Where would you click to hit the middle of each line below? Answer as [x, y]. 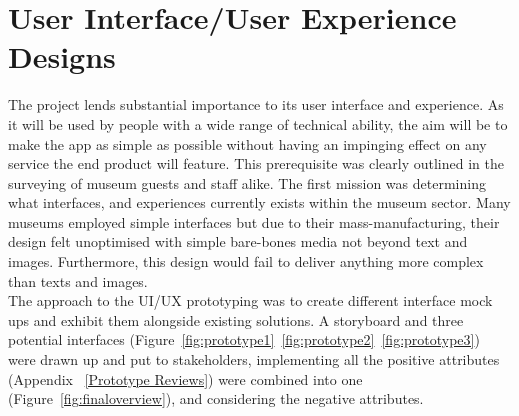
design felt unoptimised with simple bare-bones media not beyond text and [238, 241]
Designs [62, 56]
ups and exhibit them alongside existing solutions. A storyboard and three [236, 319]
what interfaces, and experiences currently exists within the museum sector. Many [259, 202]
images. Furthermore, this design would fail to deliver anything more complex [246, 261]
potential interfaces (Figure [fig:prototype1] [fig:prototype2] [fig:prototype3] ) [244, 339]
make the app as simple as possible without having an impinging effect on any [247, 143]
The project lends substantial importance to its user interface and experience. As [256, 104]
